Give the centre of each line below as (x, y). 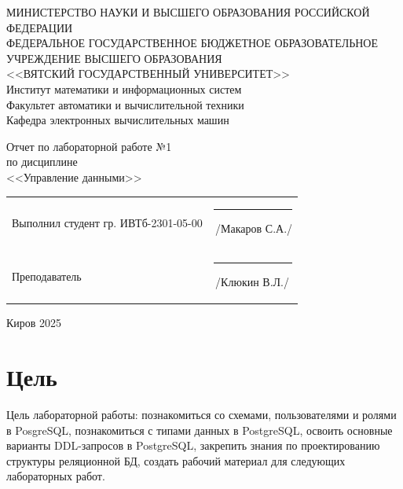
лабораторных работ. (56, 476)
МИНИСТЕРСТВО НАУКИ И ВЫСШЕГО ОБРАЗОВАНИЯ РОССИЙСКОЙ (188, 12)
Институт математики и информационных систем (124, 88)
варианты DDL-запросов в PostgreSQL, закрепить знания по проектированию (193, 445)
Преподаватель (47, 276)
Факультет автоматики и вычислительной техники (125, 104)
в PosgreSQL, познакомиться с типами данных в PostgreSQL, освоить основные (200, 430)
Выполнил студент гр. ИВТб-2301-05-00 (107, 222)
